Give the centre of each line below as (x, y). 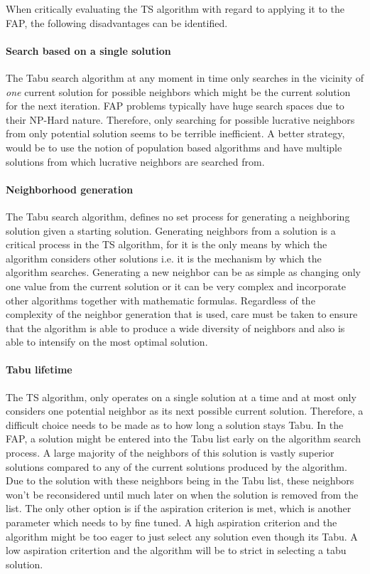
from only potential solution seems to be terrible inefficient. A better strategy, (175, 133)
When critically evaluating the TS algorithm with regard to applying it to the (175, 9)
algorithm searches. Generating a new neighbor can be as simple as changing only (183, 272)
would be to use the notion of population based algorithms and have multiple (174, 147)
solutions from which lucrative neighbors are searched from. (135, 161)
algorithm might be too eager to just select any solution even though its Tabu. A (182, 536)
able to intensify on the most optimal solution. (107, 342)
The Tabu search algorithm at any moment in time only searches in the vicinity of (185, 77)
